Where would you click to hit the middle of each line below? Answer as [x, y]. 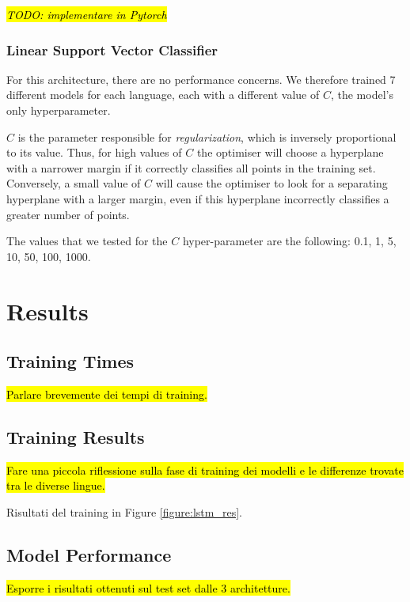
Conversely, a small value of [74, 183]
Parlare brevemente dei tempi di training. [107, 394]
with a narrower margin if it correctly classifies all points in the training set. [191, 167]
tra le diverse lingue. [56, 485]
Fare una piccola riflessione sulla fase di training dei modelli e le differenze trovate [205, 469]
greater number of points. [68, 214]
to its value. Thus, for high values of [94, 152]
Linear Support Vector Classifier [112, 49]
